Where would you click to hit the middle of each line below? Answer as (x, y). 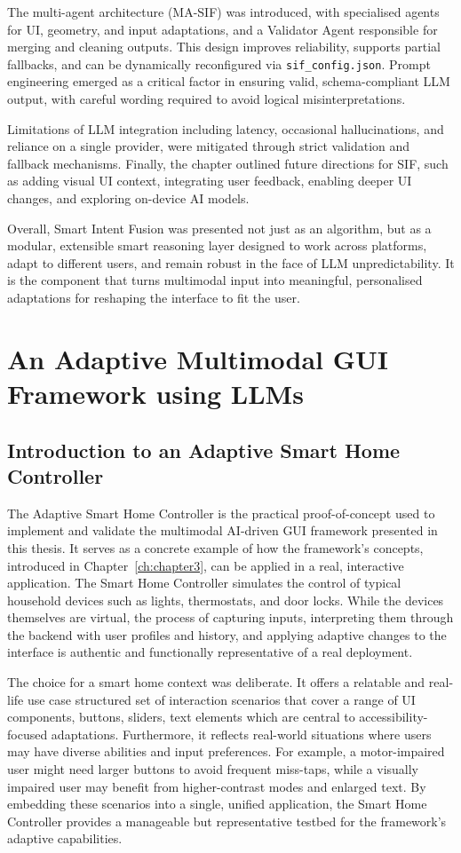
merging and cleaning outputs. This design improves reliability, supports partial (224, 47)
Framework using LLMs (155, 393)
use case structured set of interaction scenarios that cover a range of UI (221, 699)
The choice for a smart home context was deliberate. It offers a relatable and (216, 682)
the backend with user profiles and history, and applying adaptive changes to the (227, 634)
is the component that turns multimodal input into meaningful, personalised (215, 280)
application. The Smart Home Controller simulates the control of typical (204, 583)
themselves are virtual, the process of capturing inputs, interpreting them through (230, 617)
